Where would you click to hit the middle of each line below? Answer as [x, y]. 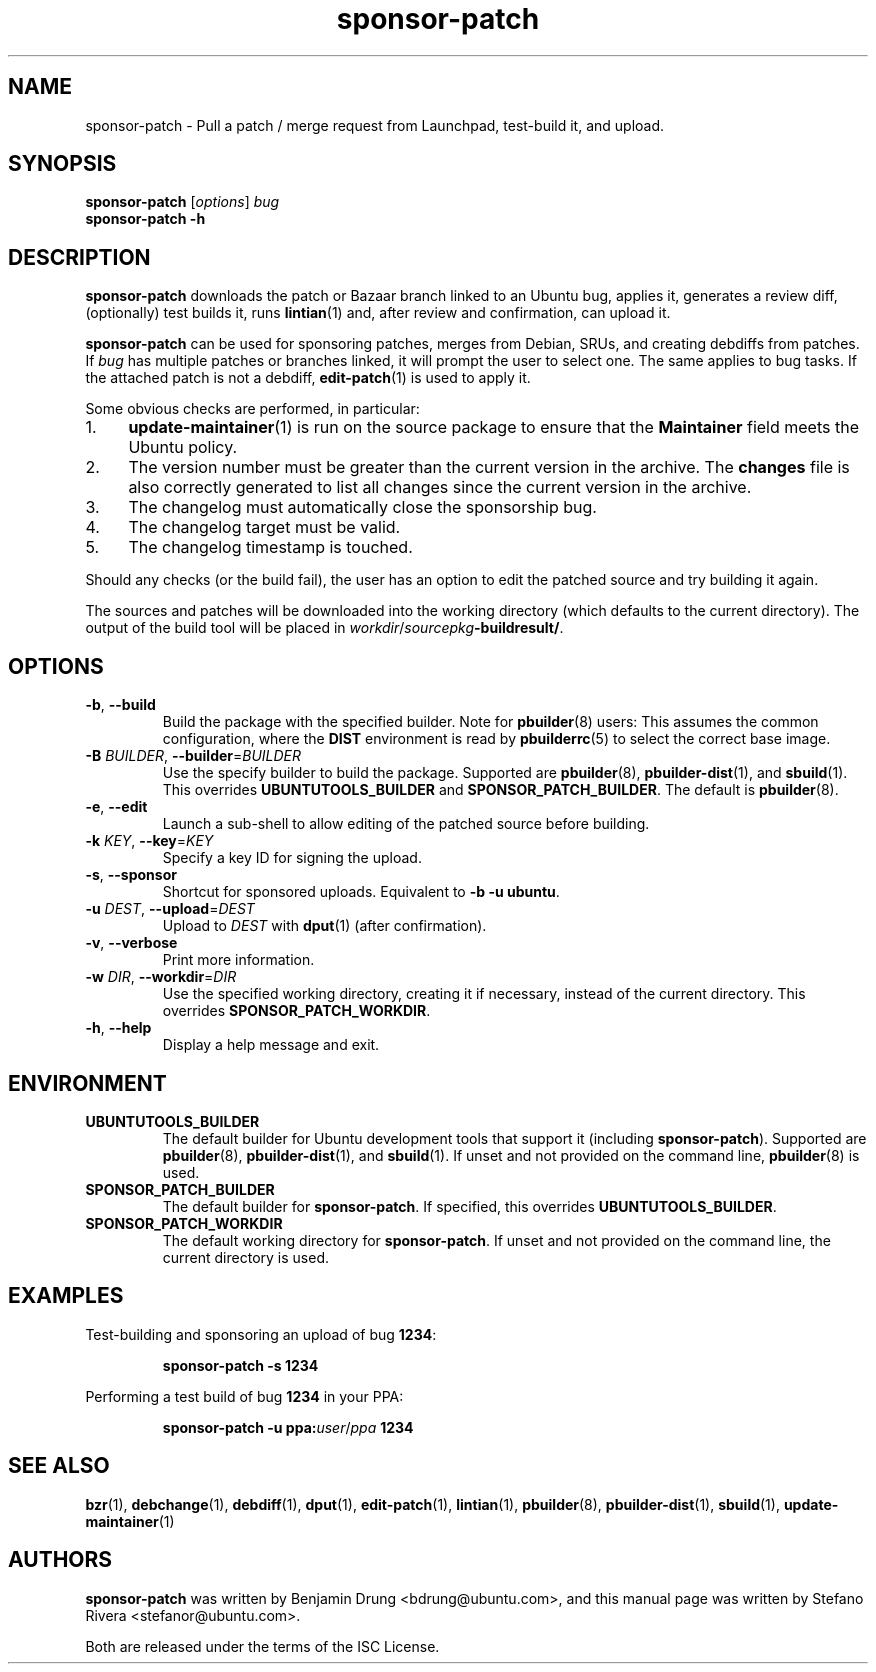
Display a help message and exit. [271, 1045]
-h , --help [118, 1028]
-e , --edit [116, 807]
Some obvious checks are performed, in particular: [252, 409]
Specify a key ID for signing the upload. [292, 858]
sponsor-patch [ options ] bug [182, 202]
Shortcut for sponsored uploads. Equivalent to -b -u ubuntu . [361, 892]
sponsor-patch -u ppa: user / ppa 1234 [288, 1427]
